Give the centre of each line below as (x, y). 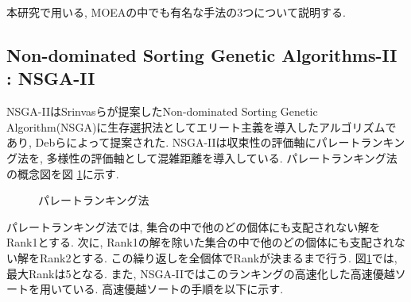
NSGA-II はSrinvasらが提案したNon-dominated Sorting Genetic (162, 111)
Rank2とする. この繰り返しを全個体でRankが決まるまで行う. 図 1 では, (218, 257)
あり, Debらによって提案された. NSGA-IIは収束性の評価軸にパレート (184, 142)
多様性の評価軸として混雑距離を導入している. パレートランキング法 (222, 157)
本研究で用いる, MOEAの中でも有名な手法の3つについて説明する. (176, 12)
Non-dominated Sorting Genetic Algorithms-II (202, 54)
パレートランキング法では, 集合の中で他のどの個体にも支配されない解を (194, 226)
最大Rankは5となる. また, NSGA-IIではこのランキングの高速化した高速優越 (201, 273)
